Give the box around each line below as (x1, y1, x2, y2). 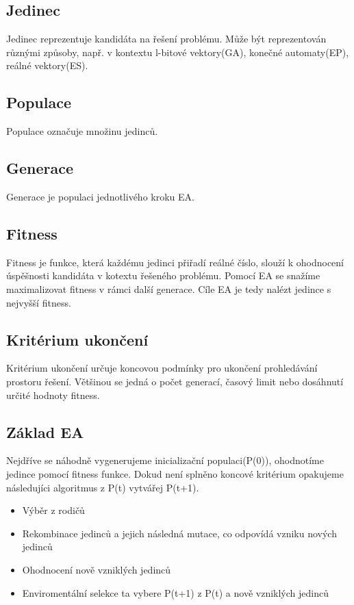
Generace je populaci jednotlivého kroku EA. (6, 189, 194, 203)
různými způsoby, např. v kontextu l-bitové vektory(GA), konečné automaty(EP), (6, 44, 349, 59)
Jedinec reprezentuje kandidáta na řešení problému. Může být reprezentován (6, 31, 327, 46)
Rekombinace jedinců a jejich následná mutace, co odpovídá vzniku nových (22, 526, 337, 540)
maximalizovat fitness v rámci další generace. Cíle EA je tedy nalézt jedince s (6, 281, 331, 296)
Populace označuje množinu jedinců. (6, 124, 158, 138)
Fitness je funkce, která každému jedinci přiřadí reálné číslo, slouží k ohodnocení (6, 255, 344, 269)
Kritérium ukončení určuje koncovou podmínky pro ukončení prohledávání (6, 361, 318, 375)
